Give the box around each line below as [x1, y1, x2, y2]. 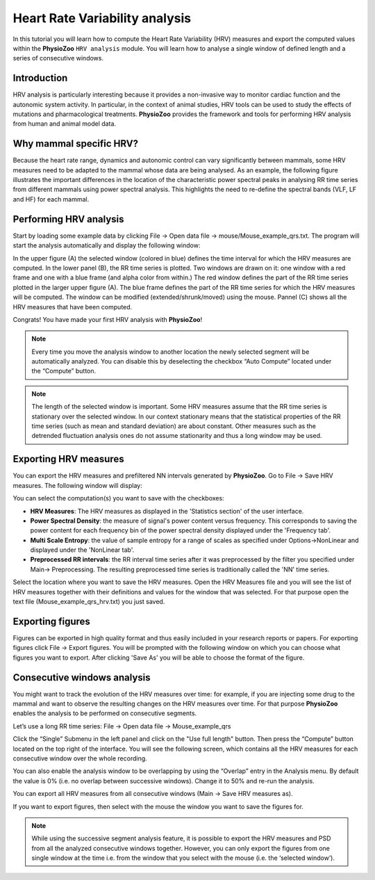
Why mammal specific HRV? [12, 138, 139, 149]
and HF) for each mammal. [12, 195, 90, 203]
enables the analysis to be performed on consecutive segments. [12, 709, 197, 717]
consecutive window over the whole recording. [12, 754, 147, 763]
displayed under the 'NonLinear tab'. [30, 546, 135, 554]
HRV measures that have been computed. [12, 302, 133, 311]
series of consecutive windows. [12, 54, 104, 63]
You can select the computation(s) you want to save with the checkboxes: [12, 494, 225, 503]
